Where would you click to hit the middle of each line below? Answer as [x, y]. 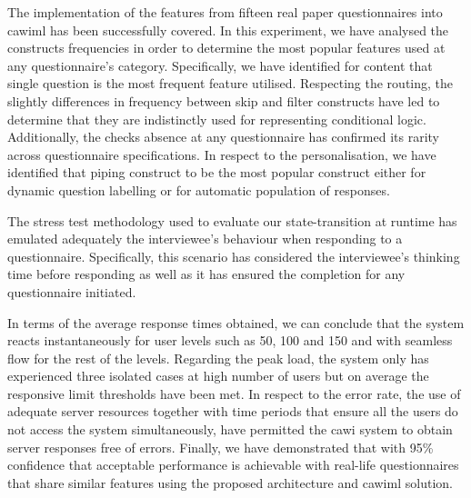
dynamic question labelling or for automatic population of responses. [199, 189]
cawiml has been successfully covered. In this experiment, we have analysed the [228, 30]
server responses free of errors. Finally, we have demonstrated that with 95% [220, 447]
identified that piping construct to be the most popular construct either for [217, 172]
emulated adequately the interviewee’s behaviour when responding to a [205, 239]
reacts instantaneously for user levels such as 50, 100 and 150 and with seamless [230, 340]
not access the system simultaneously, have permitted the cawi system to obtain [230, 429]
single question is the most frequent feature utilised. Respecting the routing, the [230, 83]
